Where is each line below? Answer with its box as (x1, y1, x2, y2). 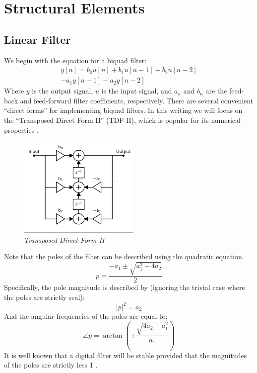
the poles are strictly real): (4, 291, 85, 302)
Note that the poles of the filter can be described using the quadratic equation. (4, 251, 244, 262)
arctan (103, 332, 123, 339)
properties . (4, 124, 39, 135)
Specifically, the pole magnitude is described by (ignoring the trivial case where (4, 282, 245, 292)
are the (205, 86, 227, 96)
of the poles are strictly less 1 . (4, 360, 98, 370)
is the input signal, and (101, 86, 172, 96)
